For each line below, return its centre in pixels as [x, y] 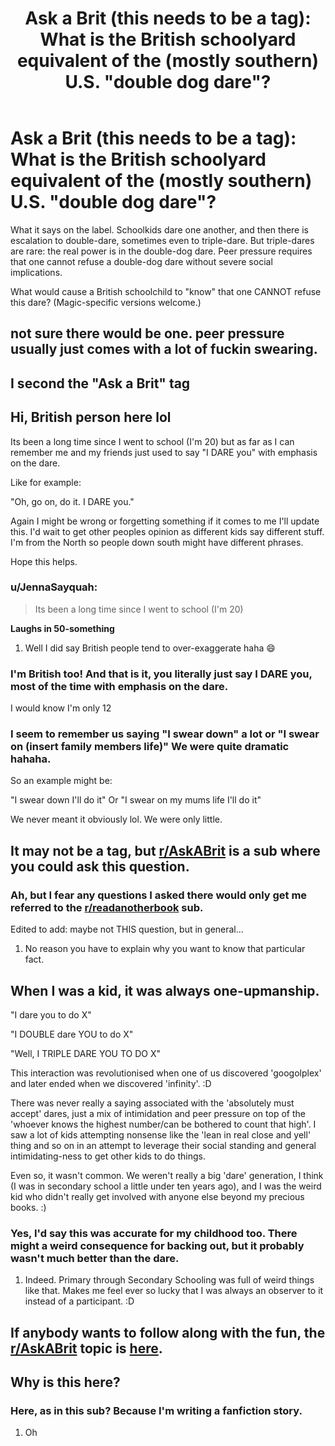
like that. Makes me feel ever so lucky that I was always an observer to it [174, 1291]
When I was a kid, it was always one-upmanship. [165, 990]
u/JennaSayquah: [54, 587]
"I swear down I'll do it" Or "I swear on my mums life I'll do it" [136, 800]
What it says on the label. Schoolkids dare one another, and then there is [159, 229]
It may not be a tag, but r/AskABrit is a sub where [165, 850]
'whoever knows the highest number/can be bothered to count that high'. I [163, 1124]
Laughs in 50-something [62, 628]
